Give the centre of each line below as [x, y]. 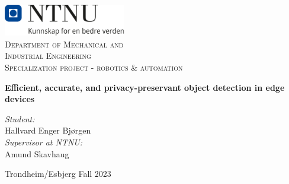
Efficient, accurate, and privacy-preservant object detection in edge [145, 87]
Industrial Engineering [48, 55]
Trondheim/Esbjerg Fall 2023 [58, 174]
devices [20, 99]
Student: [20, 118]
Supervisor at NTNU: [44, 142]
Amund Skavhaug [37, 153]
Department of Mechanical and [64, 44]
